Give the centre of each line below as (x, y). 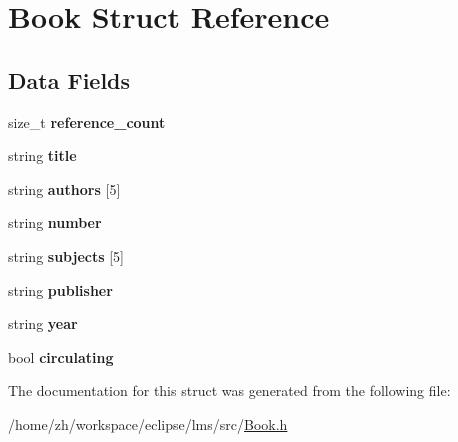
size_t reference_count (87, 121)
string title (42, 155)
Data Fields (69, 79)
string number (55, 222)
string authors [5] (64, 188)
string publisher (60, 289)
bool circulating (61, 356)
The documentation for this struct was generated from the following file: (229, 390)
